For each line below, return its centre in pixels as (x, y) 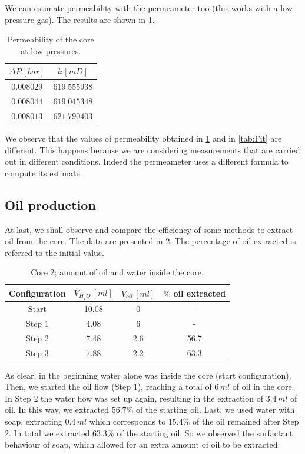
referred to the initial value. (54, 252)
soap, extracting (34, 421)
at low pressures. (51, 50)
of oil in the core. (263, 386)
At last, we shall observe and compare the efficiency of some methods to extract (149, 229)
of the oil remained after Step (246, 421)
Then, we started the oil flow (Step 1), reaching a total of (108, 386)
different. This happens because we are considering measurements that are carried (152, 149)
